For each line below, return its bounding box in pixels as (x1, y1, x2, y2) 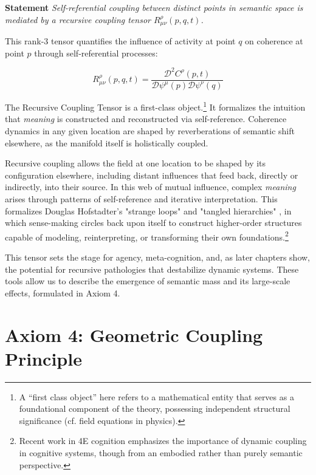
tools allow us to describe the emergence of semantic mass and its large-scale (5, 275, 290, 287)
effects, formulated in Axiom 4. (5, 286, 120, 299)
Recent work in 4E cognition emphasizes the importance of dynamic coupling (19, 434, 307, 447)
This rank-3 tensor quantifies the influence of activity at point (5, 35, 236, 47)
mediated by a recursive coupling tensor (5, 13, 151, 26)
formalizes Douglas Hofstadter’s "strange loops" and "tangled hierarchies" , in (5, 204, 292, 217)
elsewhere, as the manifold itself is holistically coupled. (5, 136, 208, 149)
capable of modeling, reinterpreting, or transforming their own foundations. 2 (5, 228, 289, 243)
